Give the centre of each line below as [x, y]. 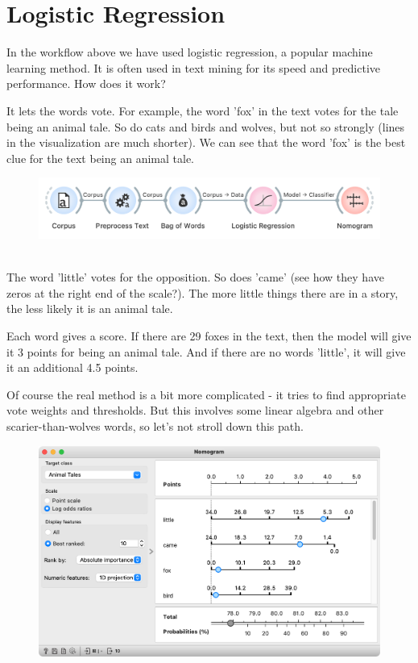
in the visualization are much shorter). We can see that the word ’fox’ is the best [206, 142]
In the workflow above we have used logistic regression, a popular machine [190, 52]
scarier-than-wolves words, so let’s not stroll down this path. [155, 425]
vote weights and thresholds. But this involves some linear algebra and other [195, 410]
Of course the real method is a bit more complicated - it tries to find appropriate [206, 394]
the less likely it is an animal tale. [90, 309]
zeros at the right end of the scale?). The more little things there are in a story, [203, 292]
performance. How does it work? [86, 83]
